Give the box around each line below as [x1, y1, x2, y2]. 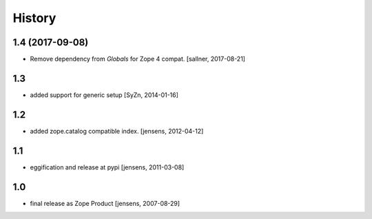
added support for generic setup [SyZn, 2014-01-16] [30, 90, 179, 99]
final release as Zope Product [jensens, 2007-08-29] [30, 199, 180, 207]
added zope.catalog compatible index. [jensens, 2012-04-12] [30, 127, 204, 135]
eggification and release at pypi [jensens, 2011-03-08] [30, 163, 185, 171]
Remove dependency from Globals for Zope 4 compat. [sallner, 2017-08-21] [30, 55, 246, 63]
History [12, 10, 56, 25]
